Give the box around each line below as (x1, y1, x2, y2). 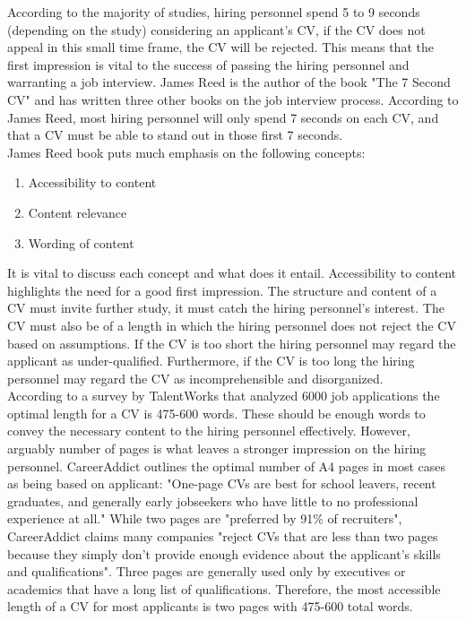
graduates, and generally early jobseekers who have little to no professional (7, 491, 419, 510)
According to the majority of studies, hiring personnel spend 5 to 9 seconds (7, 3, 420, 21)
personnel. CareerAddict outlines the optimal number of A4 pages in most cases (7, 456, 446, 475)
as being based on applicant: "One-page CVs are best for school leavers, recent (7, 474, 436, 493)
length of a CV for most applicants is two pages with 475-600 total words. (7, 597, 413, 616)
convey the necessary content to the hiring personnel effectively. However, (7, 421, 410, 440)
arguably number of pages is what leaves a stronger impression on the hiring (7, 439, 427, 458)
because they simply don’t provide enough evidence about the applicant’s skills (7, 544, 441, 563)
